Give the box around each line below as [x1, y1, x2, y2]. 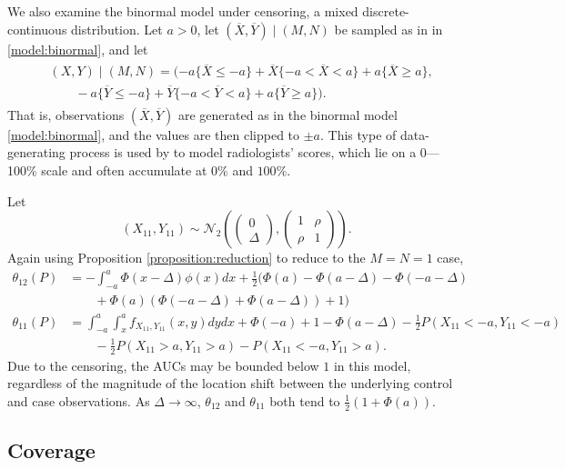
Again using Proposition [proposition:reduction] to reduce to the [7, 248, 366, 267]
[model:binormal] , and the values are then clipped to [7, 125, 300, 144]
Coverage [7, 436, 96, 464]
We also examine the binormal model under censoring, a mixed [7, 2, 358, 20]
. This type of [320, 125, 397, 144]
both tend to [269, 391, 340, 410]
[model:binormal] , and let [7, 39, 148, 58]
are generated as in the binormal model [177, 105, 398, 124]
